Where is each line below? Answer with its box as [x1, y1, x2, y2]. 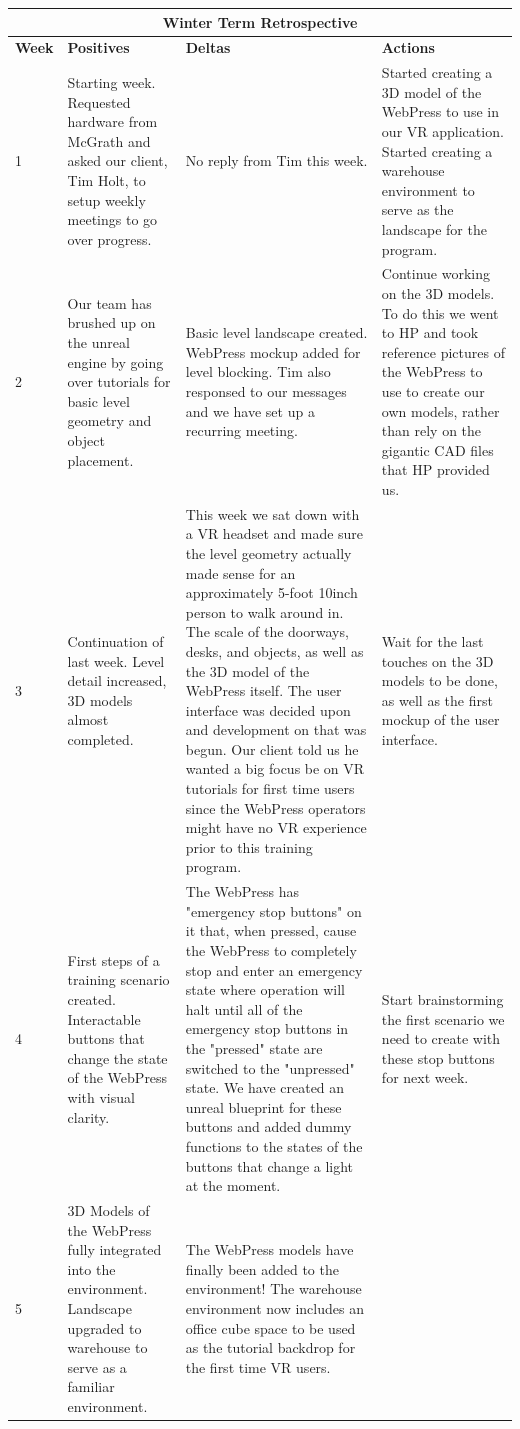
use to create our [381, 380, 485, 401]
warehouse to [67, 1337, 148, 1358]
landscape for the [381, 218, 487, 239]
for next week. [381, 1067, 469, 1088]
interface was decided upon [185, 699, 351, 720]
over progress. [67, 228, 152, 249]
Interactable [67, 1008, 141, 1029]
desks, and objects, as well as [185, 640, 364, 661]
